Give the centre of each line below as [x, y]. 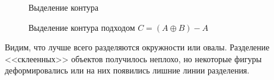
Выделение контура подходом [82, 27]
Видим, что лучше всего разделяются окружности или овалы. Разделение [137, 47]
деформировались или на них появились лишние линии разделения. [127, 70]
